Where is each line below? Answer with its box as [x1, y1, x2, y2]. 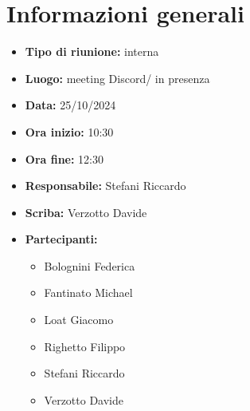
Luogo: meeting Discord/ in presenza [25, 69, 210, 86]
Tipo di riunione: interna [25, 43, 159, 60]
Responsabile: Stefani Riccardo [25, 177, 186, 194]
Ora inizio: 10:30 [25, 123, 114, 140]
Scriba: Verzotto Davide [25, 204, 147, 220]
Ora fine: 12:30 [25, 150, 104, 167]
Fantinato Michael [44, 284, 133, 301]
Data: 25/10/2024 [25, 97, 116, 113]
